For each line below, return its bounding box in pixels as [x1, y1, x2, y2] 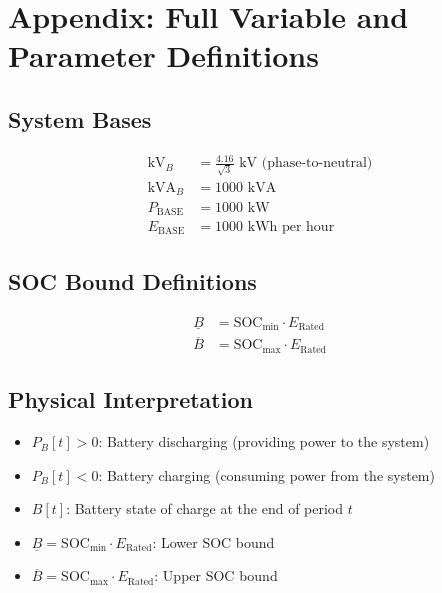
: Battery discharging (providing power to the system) [98, 431, 430, 452]
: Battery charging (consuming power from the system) [98, 464, 435, 485]
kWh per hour [247, 220, 335, 234]
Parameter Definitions [8, 35, 319, 76]
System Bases [8, 103, 152, 134]
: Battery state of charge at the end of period [66, 498, 344, 519]
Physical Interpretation [8, 384, 253, 415]
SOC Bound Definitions [8, 265, 257, 296]
